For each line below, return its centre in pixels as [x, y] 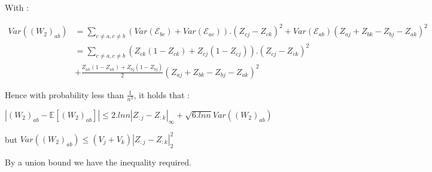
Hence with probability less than [64, 94]
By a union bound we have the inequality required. [98, 162]
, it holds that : [162, 94]
